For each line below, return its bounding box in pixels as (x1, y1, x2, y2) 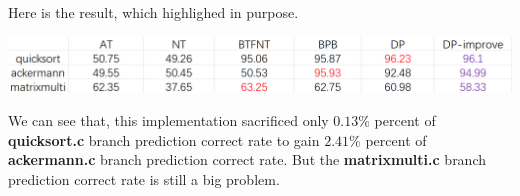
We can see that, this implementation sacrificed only (8, 110, 329, 131)
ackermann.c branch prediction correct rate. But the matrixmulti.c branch (8, 149, 487, 170)
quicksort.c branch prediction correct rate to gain (8, 129, 320, 150)
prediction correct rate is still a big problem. (8, 169, 280, 190)
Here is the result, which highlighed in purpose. (8, 2, 299, 22)
